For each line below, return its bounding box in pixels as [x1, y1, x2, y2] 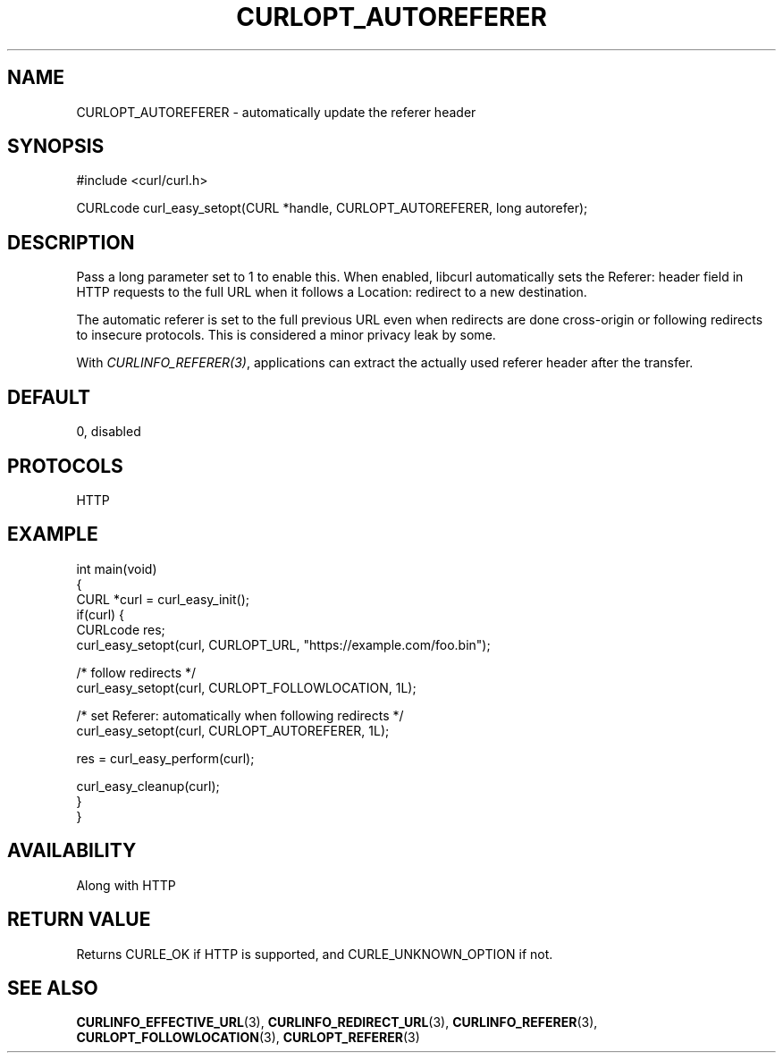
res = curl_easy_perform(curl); [76, 750, 255, 766]
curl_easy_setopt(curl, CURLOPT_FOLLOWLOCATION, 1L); [76, 679, 417, 695]
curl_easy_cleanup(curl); [76, 778, 220, 794]
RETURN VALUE [7, 908, 151, 931]
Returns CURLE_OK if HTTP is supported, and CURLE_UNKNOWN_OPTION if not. [76, 946, 553, 962]
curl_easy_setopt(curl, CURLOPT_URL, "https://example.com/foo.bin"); [76, 636, 491, 652]
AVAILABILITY [7, 839, 137, 862]
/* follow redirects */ [76, 664, 197, 680]
